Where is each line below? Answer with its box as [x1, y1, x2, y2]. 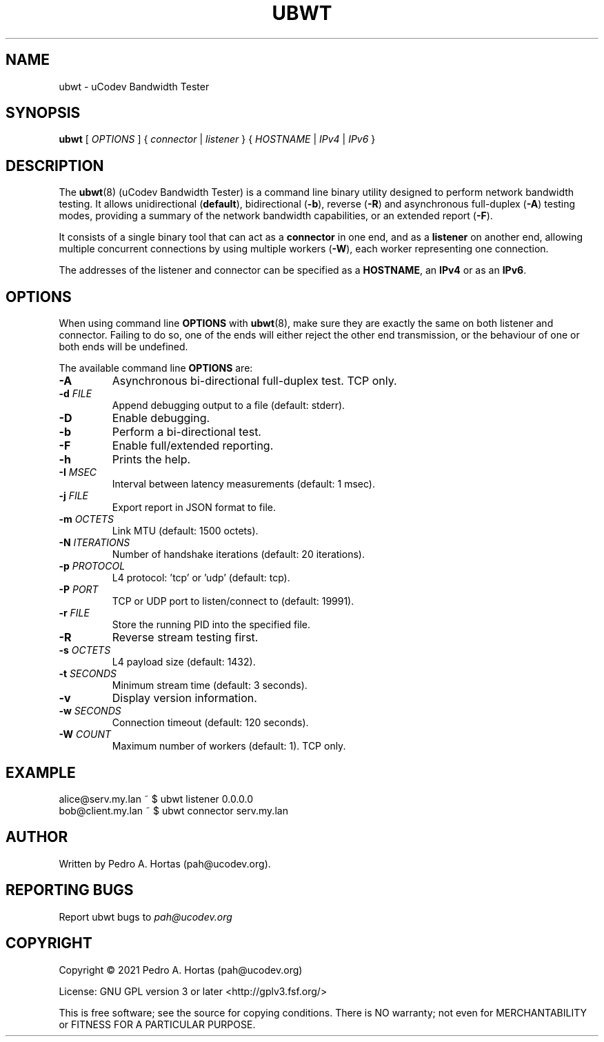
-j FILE [59, 490, 89, 502]
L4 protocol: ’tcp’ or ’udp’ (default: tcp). [112, 572, 290, 584]
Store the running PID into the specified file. [112, 619, 311, 631]
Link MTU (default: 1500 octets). [112, 525, 259, 537]
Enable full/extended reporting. [112, 439, 274, 453]
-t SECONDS [59, 668, 117, 680]
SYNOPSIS [6, 104, 81, 122]
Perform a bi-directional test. [112, 425, 261, 439]
